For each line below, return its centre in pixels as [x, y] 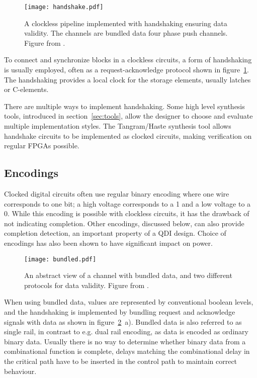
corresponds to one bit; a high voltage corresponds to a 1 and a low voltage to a [127, 203]
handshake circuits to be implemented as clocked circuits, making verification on [128, 135]
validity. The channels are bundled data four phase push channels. [126, 33]
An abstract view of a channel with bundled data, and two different [128, 275]
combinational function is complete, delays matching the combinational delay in [127, 351]
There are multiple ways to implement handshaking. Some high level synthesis [124, 106]
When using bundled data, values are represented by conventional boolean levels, [129, 302]
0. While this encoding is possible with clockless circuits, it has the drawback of [127, 213]
